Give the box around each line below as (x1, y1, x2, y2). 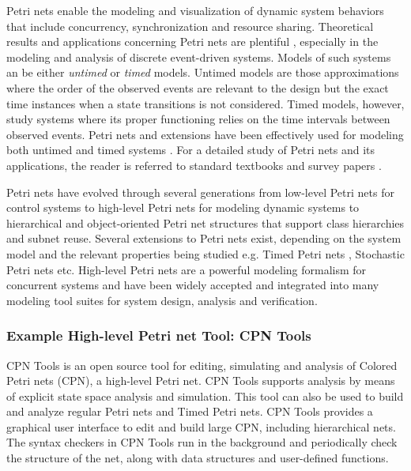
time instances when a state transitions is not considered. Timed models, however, (6, 95, 405, 111)
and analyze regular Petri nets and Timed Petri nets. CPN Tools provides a (6, 403, 373, 420)
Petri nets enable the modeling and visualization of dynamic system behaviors (6, 2, 384, 18)
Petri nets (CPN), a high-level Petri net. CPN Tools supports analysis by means (6, 372, 395, 389)
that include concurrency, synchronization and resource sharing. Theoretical (6, 17, 374, 34)
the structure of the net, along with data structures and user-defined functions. (6, 450, 389, 466)
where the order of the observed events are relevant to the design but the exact (6, 79, 389, 96)
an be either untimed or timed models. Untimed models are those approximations (6, 64, 399, 81)
